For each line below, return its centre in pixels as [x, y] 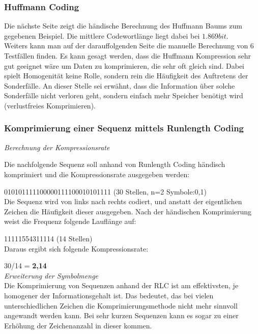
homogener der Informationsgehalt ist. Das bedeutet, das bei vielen [109, 295]
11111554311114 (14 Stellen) [48, 238]
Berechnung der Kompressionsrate [57, 147]
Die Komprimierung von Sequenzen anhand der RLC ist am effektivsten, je [121, 285]
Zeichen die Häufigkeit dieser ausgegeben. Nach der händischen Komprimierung [128, 211]
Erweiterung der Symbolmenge [51, 275]
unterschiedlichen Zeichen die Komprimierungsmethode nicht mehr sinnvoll [121, 305]
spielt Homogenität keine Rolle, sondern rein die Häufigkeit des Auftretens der [126, 76]
